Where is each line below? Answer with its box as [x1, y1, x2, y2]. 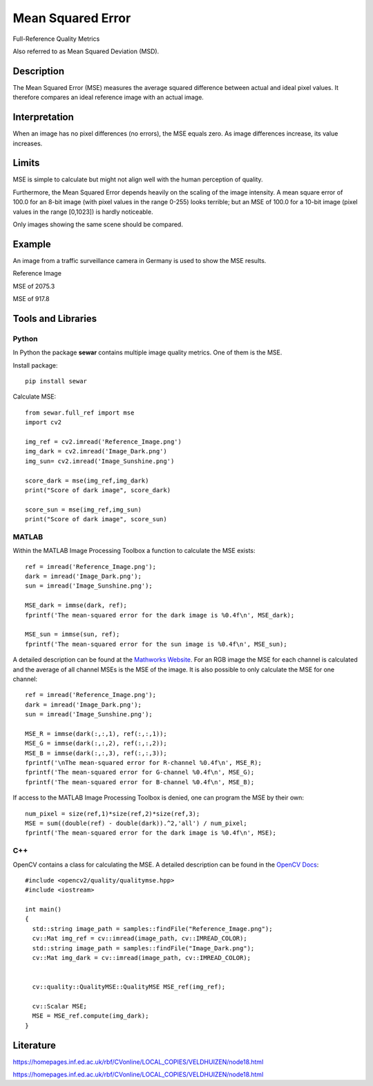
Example [12, 238, 51, 250]
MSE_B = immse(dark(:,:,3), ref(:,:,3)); [25, 749, 167, 757]
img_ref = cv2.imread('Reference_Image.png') [25, 437, 182, 446]
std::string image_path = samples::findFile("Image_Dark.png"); [32, 944, 255, 952]
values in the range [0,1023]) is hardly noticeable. [12, 208, 153, 216]
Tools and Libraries [12, 312, 97, 325]
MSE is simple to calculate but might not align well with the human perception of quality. [12, 175, 263, 183]
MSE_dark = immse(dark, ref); [25, 601, 128, 609]
